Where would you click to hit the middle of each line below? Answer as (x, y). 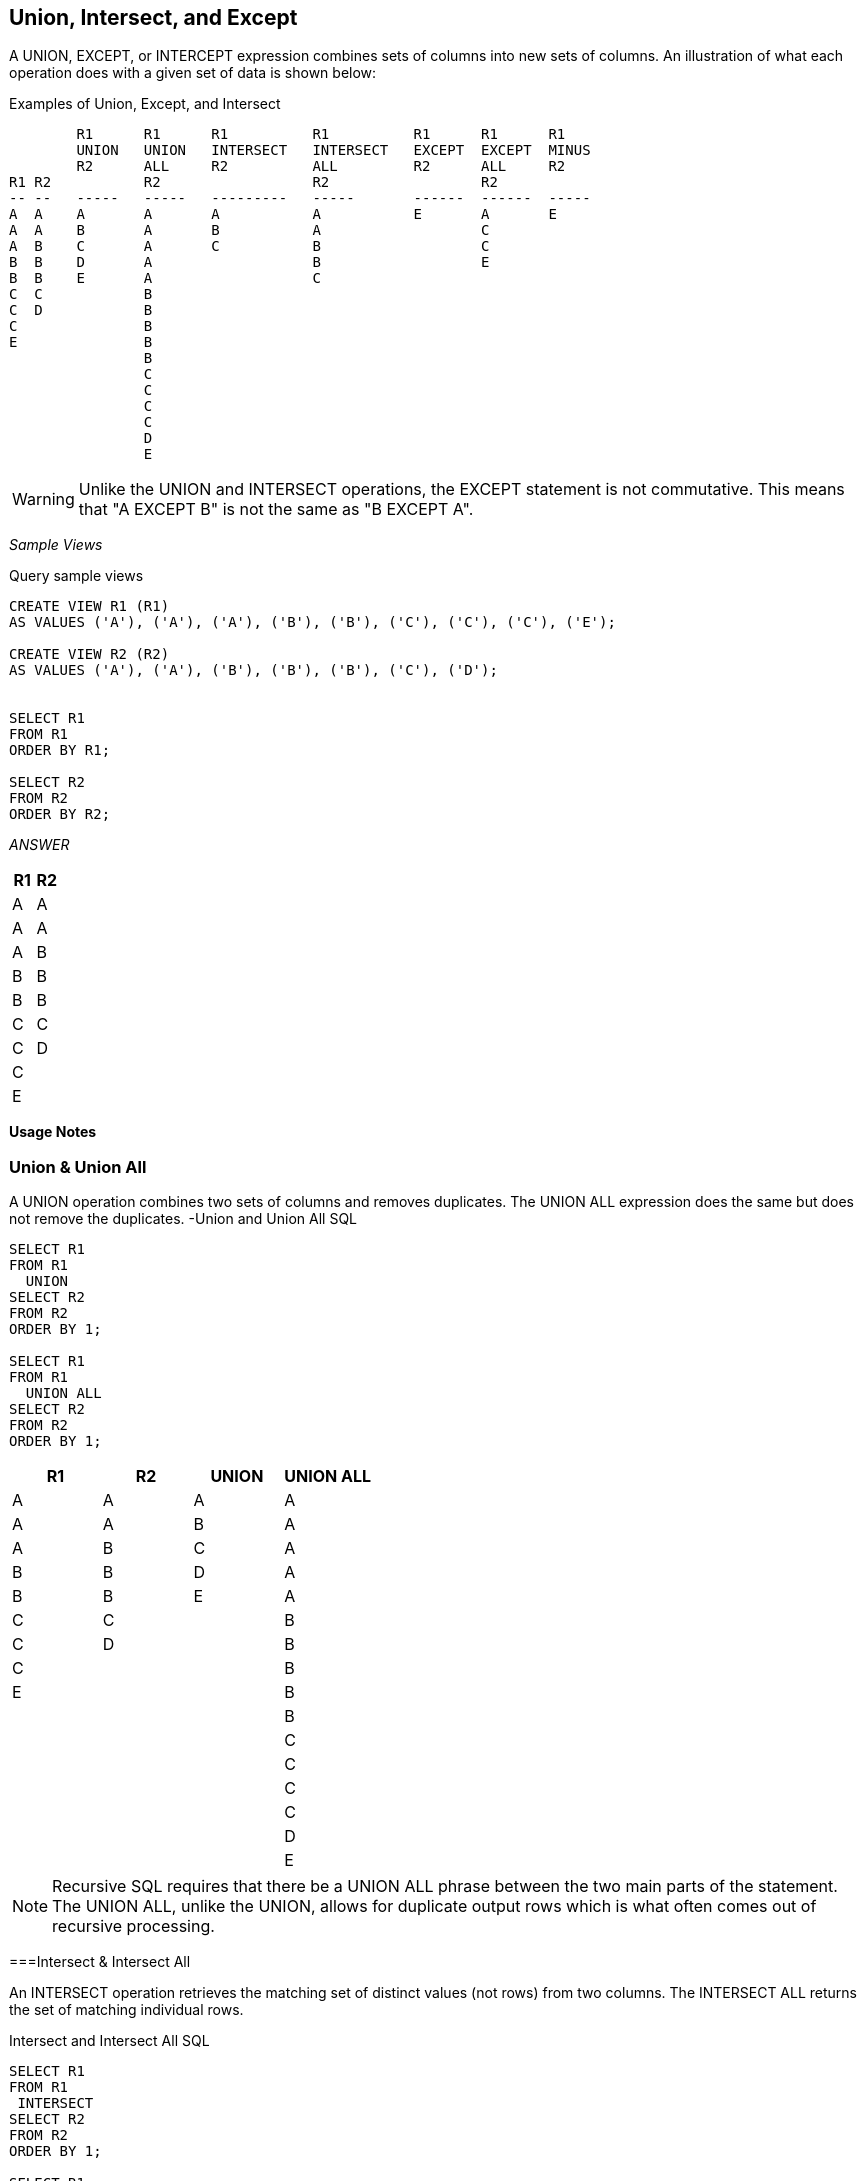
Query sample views (76, 576)
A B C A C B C (249, 246)
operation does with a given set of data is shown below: (193, 73)
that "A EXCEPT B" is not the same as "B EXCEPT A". (276, 509)
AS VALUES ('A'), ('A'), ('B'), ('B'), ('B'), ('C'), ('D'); (253, 670)
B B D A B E (249, 262)
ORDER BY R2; (60, 814)
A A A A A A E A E (283, 214)
